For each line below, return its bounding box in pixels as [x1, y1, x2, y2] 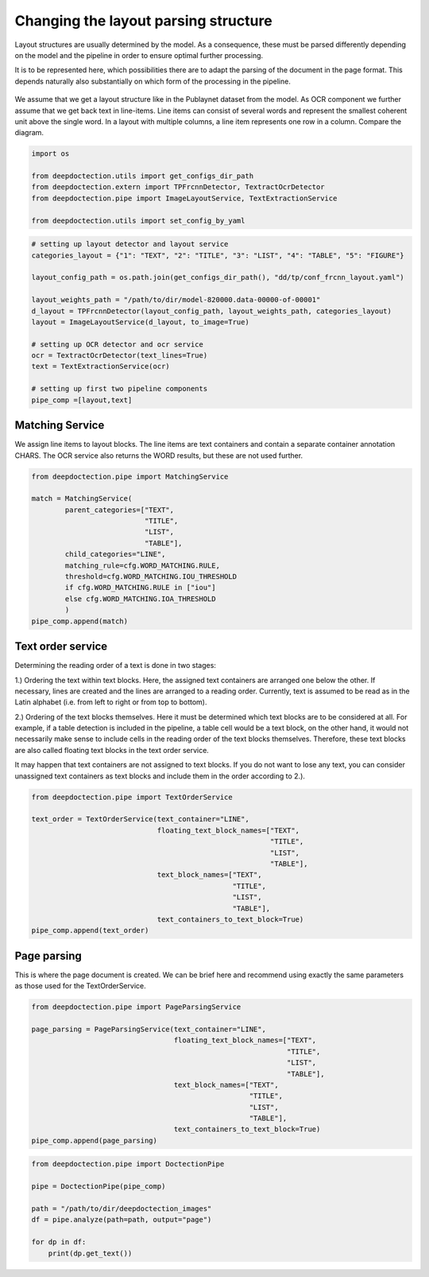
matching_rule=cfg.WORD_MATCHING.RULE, [64, 561, 220, 570]
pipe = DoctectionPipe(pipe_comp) [31, 1182, 166, 1191]
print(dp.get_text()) [48, 1248, 133, 1258]
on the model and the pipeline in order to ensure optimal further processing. [14, 50, 264, 60]
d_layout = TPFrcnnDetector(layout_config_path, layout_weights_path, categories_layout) [31, 306, 392, 316]
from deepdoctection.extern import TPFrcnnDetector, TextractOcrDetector [31, 183, 325, 192]
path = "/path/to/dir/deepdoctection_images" [31, 1205, 212, 1213]
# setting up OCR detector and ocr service [31, 340, 204, 349]
